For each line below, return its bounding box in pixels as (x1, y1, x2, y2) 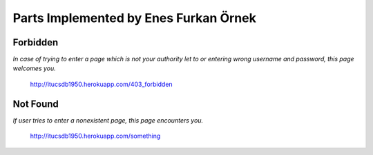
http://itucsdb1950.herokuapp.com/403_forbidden (30, 80, 173, 88)
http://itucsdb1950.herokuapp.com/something (30, 132, 161, 141)
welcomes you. (12, 64, 57, 72)
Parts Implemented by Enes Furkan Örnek (12, 10, 257, 25)
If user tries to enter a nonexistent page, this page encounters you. (12, 116, 204, 124)
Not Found (12, 98, 59, 110)
